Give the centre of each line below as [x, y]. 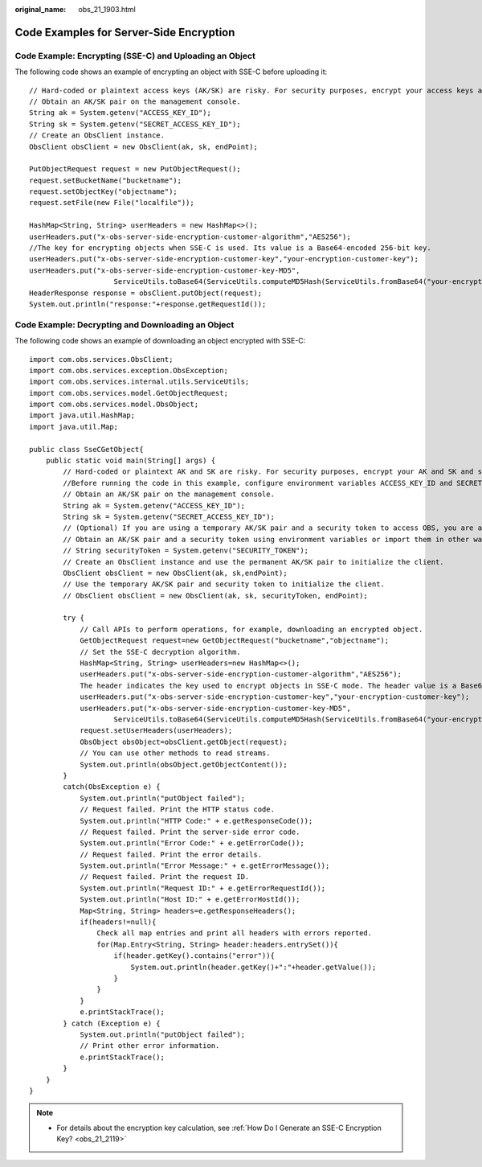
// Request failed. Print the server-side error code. [190, 832]
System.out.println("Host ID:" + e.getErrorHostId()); [190, 900]
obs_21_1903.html [107, 9]
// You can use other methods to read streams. [175, 753]
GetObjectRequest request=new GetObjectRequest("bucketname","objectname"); [235, 641]
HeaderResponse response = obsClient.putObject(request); [146, 293]
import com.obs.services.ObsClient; [101, 359]
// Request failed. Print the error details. [171, 854]
